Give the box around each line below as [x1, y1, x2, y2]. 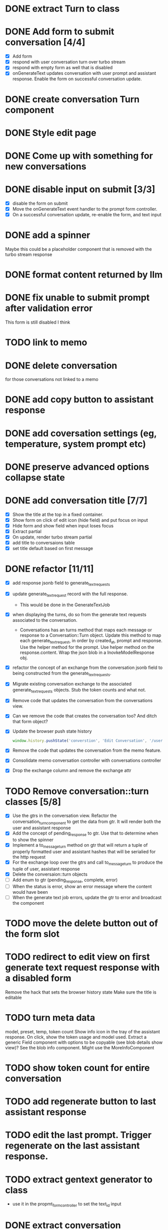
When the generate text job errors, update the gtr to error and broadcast [12, 894, 162, 900]
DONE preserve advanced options [5, 461, 149, 472]
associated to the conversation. [12, 617, 77, 623]
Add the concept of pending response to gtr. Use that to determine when [12, 830, 158, 838]
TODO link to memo [5, 337, 87, 348]
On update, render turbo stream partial [12, 534, 92, 540]
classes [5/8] [5, 796, 61, 807]
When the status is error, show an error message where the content [12, 883, 152, 889]
